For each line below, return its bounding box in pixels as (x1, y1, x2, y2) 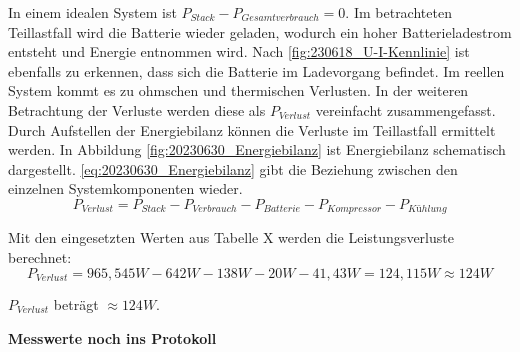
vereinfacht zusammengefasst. (315, 99, 496, 120)
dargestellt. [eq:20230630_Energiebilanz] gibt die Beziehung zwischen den (8, 158, 458, 179)
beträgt (53, 294, 99, 315)
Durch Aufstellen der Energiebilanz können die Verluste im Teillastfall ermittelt (8, 119, 496, 140)
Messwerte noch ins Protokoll (8, 327, 217, 348)
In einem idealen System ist (8, 2, 177, 22)
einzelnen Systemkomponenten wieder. (8, 178, 243, 199)
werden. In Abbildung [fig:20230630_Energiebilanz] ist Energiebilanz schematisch (8, 139, 506, 160)
